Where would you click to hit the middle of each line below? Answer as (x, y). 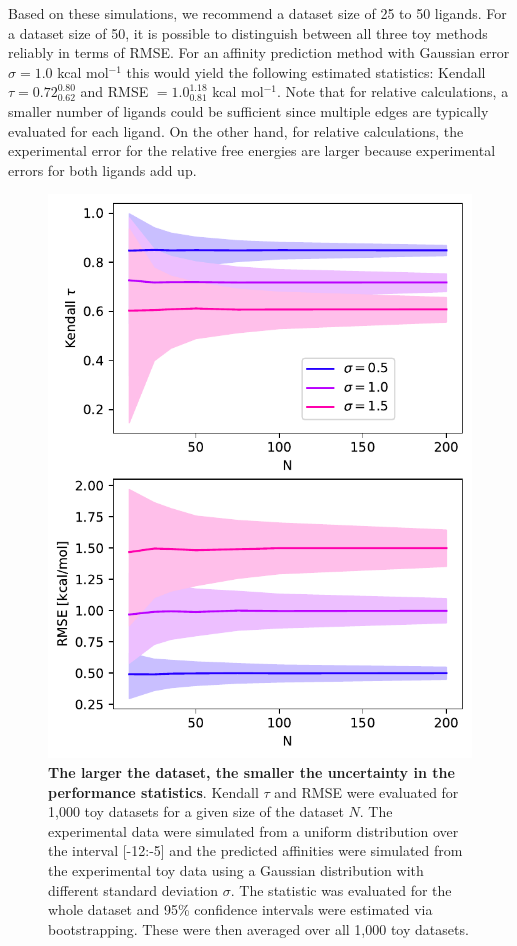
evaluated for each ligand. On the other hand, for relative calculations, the (236, 130)
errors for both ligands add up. (102, 169)
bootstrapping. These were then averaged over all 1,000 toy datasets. (258, 928)
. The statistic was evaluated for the (341, 889)
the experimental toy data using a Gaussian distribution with (236, 869)
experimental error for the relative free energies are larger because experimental (252, 150)
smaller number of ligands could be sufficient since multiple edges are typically (248, 110)
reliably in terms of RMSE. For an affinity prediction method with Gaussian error (259, 52)
